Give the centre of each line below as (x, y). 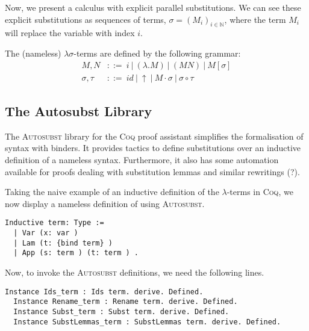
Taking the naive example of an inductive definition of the (112, 192)
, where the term (255, 19)
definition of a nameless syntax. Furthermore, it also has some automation (142, 160)
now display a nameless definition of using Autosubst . (105, 203)
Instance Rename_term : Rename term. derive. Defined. (126, 302)
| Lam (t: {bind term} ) (63, 243)
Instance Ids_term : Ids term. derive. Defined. (104, 292)
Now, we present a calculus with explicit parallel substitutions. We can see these (153, 7)
